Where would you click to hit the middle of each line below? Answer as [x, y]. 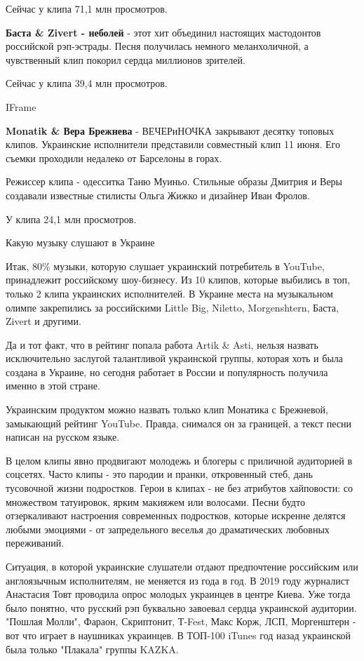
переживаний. [35, 543]
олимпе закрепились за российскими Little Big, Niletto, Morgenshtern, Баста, [172, 307]
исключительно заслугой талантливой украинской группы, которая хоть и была [174, 358]
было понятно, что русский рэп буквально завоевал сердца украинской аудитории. [181, 607]
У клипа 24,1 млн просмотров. [71, 219]
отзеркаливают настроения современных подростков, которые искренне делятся [176, 515]
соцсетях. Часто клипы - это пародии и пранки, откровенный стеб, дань [159, 474]
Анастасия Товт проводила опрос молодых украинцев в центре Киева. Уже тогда [178, 594]
